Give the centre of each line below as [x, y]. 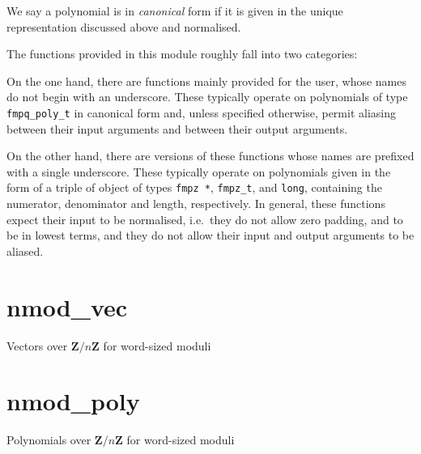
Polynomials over [49, 440]
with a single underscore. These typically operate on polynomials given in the [199, 171]
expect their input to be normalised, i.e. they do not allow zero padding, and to [205, 219]
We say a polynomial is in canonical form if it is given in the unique [175, 11]
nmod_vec [67, 306]
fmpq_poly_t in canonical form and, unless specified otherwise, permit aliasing [201, 112]
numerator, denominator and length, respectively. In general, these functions [196, 204]
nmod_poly [73, 401]
